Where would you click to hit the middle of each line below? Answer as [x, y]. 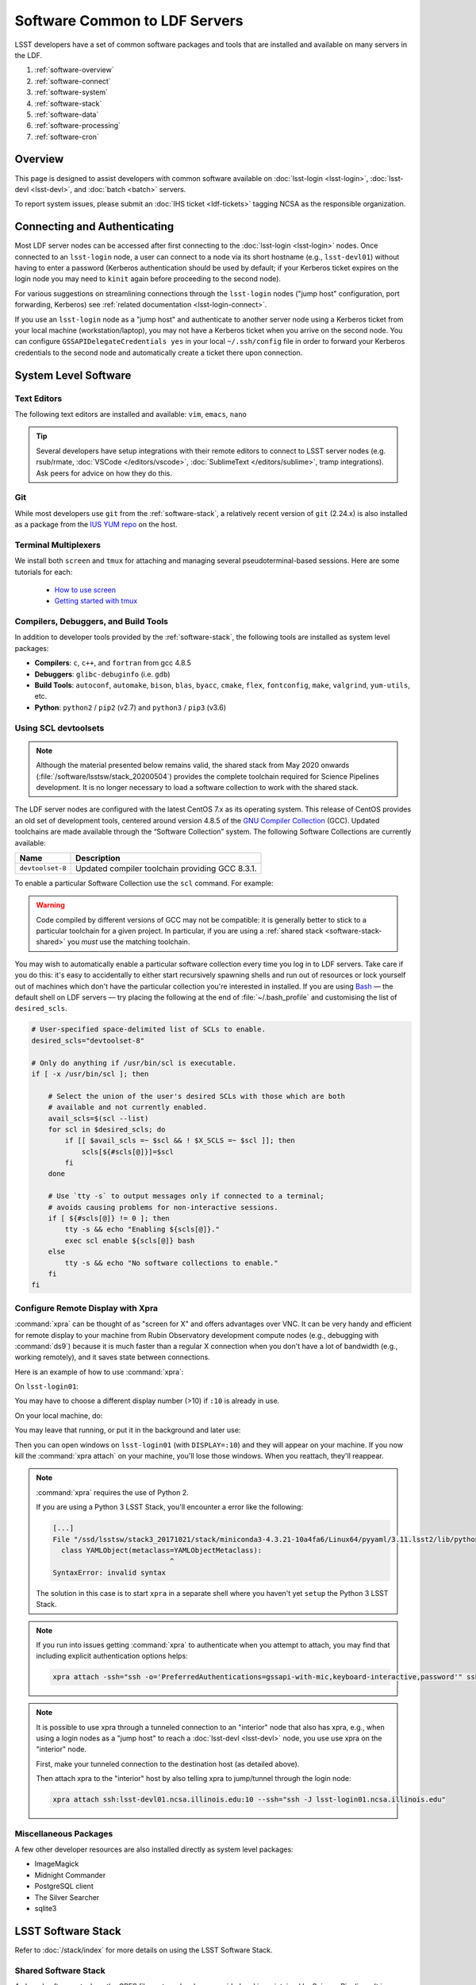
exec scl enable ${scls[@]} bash [130, 1240]
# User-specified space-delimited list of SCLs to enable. [148, 1029]
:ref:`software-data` [67, 114]
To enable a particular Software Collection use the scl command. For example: [144, 883]
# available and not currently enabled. [128, 1107]
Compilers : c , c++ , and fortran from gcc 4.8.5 [113, 663]
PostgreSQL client [64, 1887]
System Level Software [73, 375]
